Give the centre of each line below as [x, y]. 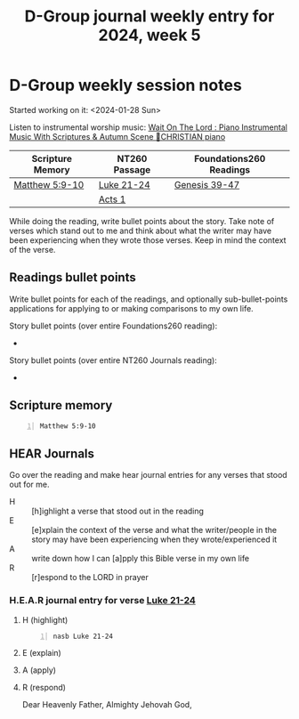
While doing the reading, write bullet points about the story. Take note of [142, 221]
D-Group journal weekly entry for [149, 16]
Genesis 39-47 [207, 184]
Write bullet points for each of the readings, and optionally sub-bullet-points [149, 299]
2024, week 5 [149, 35]
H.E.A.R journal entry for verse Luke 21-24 [102, 601]
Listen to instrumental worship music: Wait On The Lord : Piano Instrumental [148, 127]
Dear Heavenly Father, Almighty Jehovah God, [107, 705]
